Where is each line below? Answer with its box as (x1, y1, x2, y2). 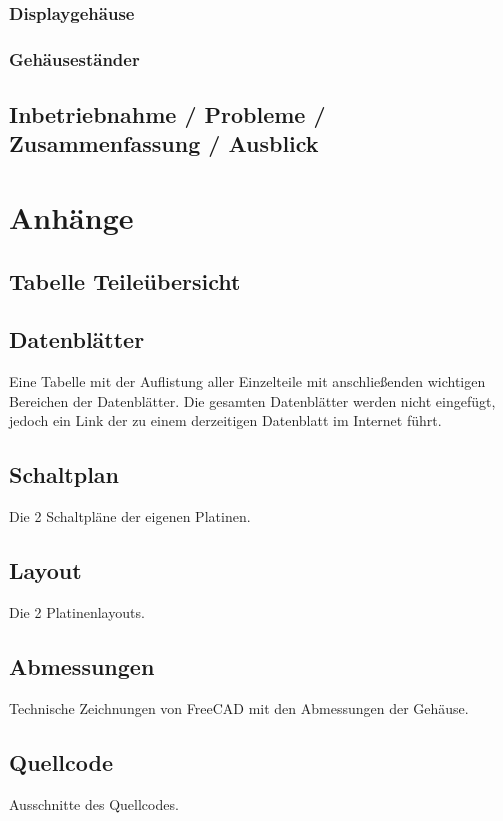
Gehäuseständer (9, 46, 140, 71)
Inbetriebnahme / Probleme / (9, 99, 326, 130)
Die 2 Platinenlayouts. (9, 602, 145, 622)
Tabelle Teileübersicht (9, 265, 241, 296)
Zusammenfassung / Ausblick (9, 128, 319, 159)
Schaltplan (9, 459, 119, 490)
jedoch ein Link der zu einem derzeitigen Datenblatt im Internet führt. (9, 410, 442, 431)
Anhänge (9, 197, 134, 238)
